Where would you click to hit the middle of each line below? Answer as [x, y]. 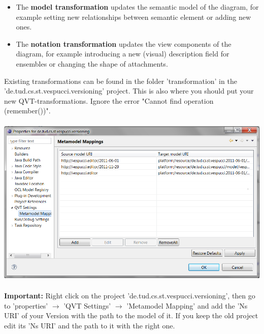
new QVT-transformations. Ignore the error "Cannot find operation [109, 100]
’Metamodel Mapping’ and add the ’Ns [187, 305]
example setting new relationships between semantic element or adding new [134, 17]
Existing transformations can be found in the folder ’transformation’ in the [121, 81]
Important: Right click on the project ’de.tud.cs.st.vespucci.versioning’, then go [130, 295]
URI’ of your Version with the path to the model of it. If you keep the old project [131, 315]
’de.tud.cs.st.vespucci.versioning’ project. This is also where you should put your [129, 91]
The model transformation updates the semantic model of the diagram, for [137, 7]
